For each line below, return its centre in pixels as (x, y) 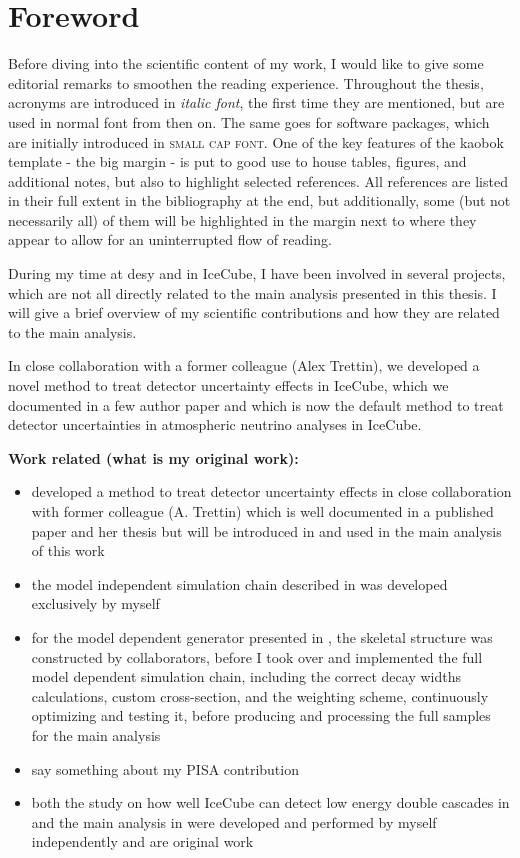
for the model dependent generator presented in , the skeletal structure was (262, 636)
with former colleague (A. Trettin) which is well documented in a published (262, 511)
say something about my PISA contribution (165, 768)
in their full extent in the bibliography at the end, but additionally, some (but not (259, 200)
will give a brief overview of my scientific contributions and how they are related (254, 312)
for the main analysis (96, 734)
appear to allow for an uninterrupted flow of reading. (170, 239)
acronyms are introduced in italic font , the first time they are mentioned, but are (256, 102)
